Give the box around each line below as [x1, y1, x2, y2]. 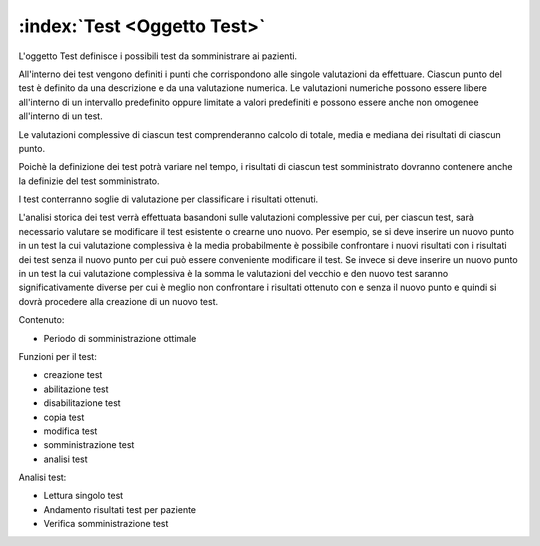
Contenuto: [18, 314, 65, 326]
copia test [43, 411, 85, 423]
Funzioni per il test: [18, 350, 97, 362]
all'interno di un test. [18, 110, 104, 122]
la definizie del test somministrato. [18, 175, 160, 187]
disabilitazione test [43, 397, 121, 409]
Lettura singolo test [43, 490, 124, 502]
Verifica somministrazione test [43, 518, 169, 530]
